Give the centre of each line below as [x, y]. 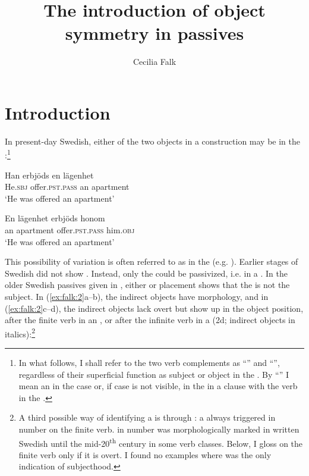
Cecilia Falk [154, 62]
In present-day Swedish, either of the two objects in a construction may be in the [153, 141]
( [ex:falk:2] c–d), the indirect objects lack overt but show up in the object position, [154, 308]
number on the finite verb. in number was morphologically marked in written [159, 429]
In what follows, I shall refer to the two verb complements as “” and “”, [149, 363]
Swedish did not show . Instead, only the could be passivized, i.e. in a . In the [146, 273]
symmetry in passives [154, 33]
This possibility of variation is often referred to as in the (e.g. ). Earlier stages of [152, 262]
